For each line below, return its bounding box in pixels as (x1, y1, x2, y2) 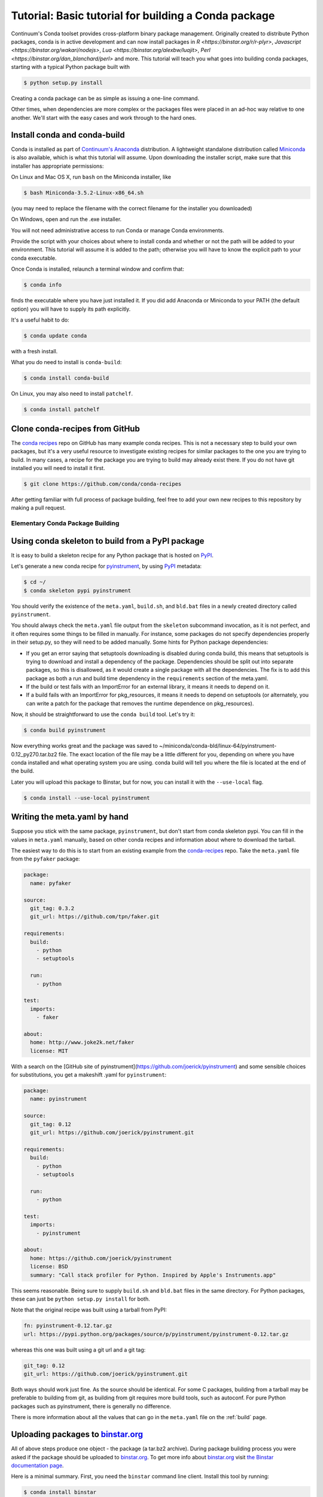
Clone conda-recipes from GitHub (11, 423, 140, 434)
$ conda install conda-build (23, 375, 109, 381)
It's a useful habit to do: (11, 316, 69, 323)
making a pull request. (11, 504, 66, 511)
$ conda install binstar (23, 1489, 97, 1496)
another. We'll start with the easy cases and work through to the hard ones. (11, 114, 197, 121)
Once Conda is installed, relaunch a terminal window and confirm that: (11, 265, 185, 272)
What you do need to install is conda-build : (11, 359, 122, 366)
